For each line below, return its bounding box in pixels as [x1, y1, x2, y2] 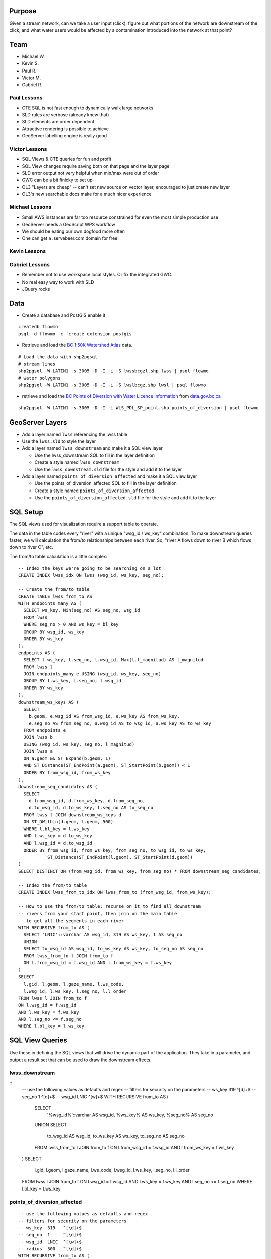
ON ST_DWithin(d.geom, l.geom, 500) [23, 819, 114, 825]
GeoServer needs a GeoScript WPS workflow [22, 221, 115, 227]
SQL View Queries [9, 1036, 67, 1045]
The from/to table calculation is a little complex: [9, 553, 108, 559]
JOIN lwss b [23, 734, 53, 740]
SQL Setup [9, 508, 44, 516]
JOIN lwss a [23, 748, 53, 754]
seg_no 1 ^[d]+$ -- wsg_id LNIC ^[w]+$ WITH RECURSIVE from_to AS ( [22, 1093, 169, 1100]
